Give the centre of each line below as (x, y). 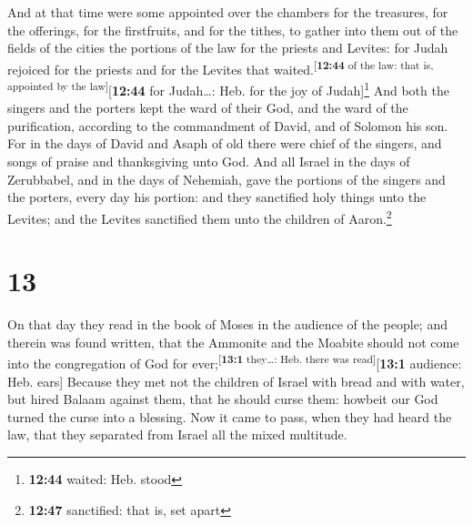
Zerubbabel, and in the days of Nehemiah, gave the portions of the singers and (226, 179)
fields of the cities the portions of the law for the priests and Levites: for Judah (228, 48)
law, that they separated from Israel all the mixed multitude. (177, 434)
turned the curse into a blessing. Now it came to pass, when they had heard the (230, 416)
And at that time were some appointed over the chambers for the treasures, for (228, 12)
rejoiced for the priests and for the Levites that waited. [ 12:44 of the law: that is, (221, 67)
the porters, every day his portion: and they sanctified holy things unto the (217, 197)
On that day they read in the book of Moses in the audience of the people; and (227, 324)
